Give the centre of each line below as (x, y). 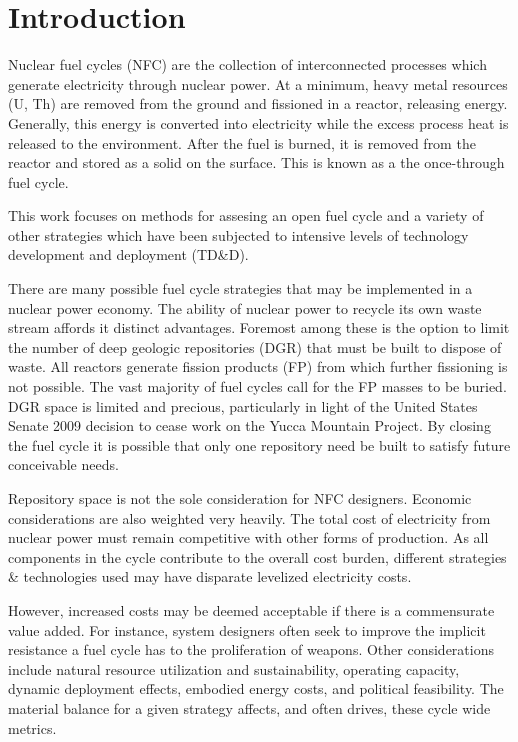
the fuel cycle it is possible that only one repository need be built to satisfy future (259, 444)
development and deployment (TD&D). (128, 254)
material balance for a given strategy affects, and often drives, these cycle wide (249, 707)
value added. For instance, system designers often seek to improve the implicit (247, 629)
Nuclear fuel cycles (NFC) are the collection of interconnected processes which (247, 64)
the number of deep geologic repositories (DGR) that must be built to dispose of (255, 346)
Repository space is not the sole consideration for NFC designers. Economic (240, 498)
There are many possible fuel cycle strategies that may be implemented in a (240, 288)
